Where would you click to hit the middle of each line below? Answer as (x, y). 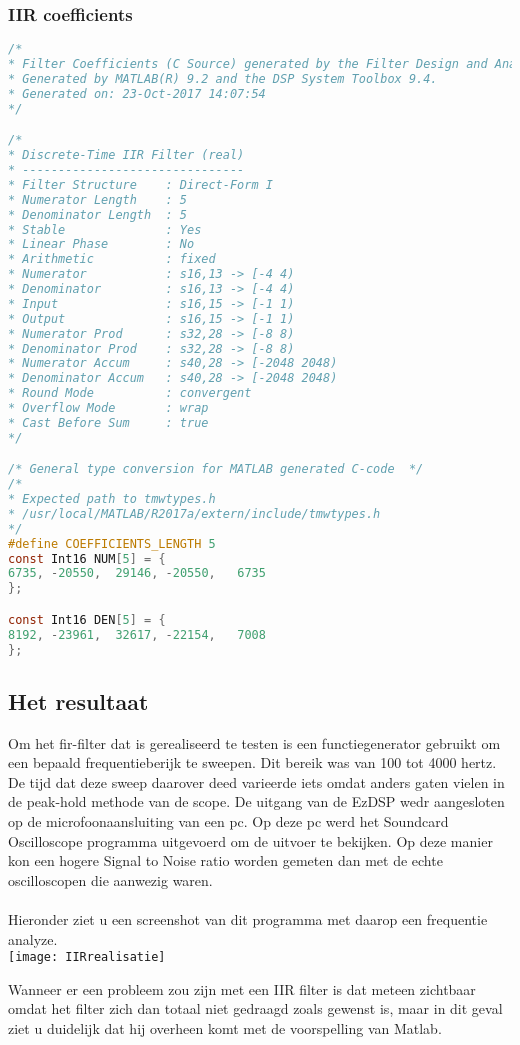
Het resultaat (78, 700)
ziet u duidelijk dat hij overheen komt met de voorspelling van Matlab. (225, 1028)
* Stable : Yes (105, 229)
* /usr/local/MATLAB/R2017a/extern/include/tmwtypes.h (194, 513)
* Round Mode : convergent (130, 393)
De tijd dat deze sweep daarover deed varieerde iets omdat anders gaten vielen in (256, 781)
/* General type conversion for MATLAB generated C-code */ (216, 469)
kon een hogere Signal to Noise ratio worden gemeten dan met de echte (225, 860)
